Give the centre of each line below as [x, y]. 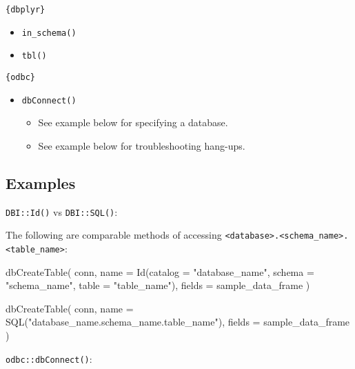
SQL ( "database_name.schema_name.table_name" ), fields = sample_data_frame [178, 322]
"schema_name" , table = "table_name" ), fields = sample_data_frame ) [158, 285]
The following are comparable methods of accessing [114, 235]
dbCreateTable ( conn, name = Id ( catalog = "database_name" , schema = [160, 271]
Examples [41, 182]
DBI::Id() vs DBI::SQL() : [62, 211]
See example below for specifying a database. [133, 122]
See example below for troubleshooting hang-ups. [142, 145]
